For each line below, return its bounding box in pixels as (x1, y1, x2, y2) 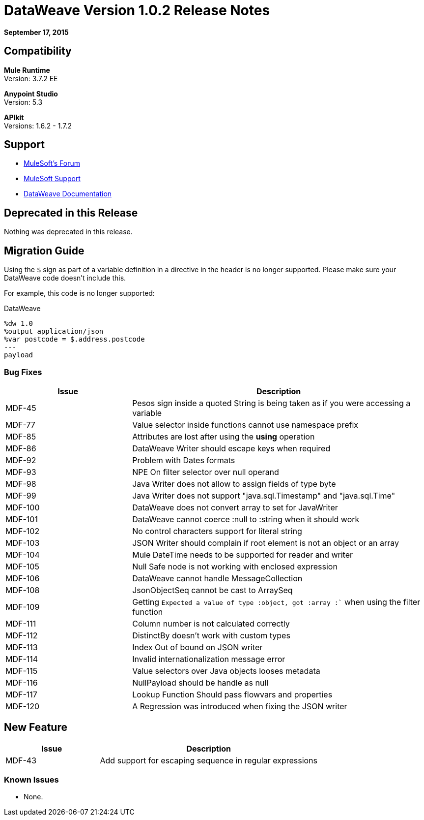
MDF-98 (5, 478, 36, 489)
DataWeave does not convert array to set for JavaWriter (132, 502, 338, 512)
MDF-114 (5, 654, 38, 664)
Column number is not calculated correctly (132, 618, 290, 629)
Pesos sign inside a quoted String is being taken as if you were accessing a (132, 398, 411, 408)
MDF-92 (5, 455, 36, 465)
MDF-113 (5, 642, 38, 652)
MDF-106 (5, 573, 40, 583)
